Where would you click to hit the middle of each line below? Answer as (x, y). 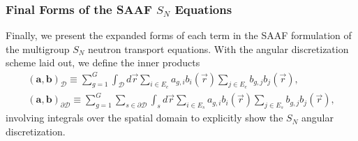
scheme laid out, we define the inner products (103, 62)
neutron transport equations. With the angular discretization (218, 49)
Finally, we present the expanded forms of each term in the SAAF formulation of (179, 35)
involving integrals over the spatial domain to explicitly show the (144, 118)
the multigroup (38, 49)
